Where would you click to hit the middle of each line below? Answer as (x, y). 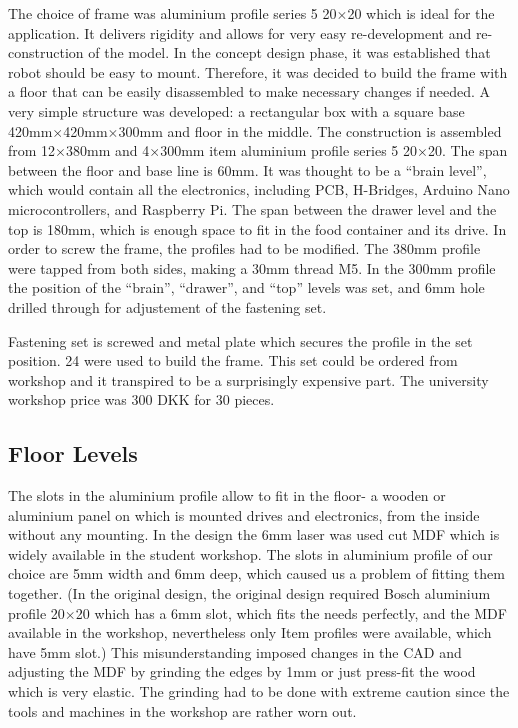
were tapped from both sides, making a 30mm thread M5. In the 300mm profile (252, 267)
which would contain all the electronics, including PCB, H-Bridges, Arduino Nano (259, 189)
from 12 (32, 150)
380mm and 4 (108, 150)
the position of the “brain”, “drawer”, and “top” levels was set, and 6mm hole (246, 287)
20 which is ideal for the (421, 13)
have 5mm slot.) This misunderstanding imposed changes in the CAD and (235, 651)
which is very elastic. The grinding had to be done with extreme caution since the (259, 691)
